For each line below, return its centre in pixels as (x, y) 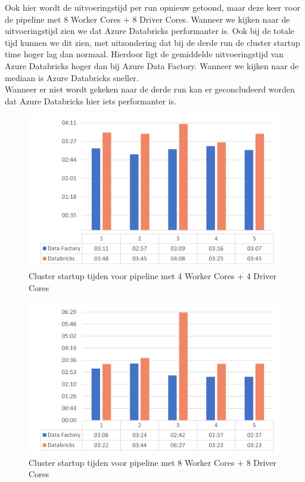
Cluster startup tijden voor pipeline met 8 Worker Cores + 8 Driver (153, 462)
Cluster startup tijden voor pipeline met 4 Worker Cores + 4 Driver (153, 276)
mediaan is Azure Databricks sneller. (72, 77)
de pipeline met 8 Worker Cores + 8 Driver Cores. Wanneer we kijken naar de (147, 19)
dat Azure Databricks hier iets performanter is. (91, 101)
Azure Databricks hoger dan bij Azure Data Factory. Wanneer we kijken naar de (152, 65)
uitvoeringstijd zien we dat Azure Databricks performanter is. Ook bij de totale (150, 31)
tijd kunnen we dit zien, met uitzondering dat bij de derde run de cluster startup (152, 42)
